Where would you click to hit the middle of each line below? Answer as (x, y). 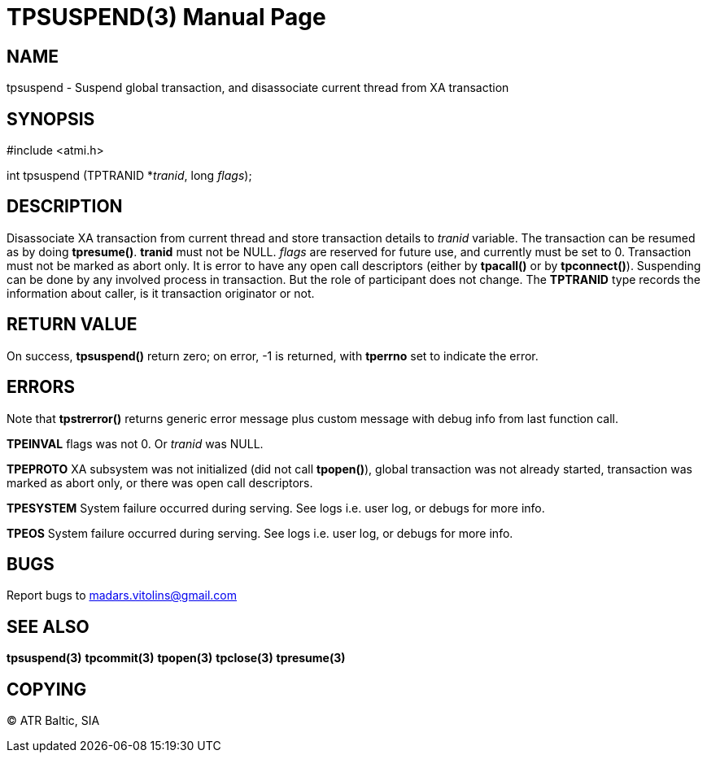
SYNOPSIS (51, 119)
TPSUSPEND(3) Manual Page (166, 17)
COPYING (47, 689)
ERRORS (41, 387)
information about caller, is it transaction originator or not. (161, 293)
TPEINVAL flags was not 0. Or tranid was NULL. (135, 443)
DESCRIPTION (65, 207)
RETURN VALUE (72, 325)
